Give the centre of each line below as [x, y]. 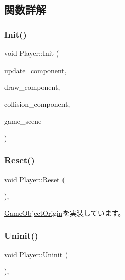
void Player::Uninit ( [36, 254]
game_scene [23, 121]
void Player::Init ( [32, 53]
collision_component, [37, 104]
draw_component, [32, 87]
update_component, [35, 70]
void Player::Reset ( [35, 179]
